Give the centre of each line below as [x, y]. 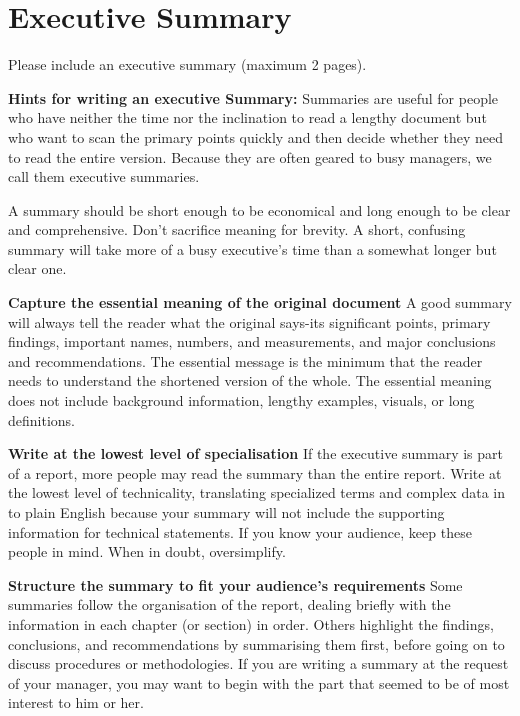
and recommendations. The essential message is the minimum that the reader [245, 360]
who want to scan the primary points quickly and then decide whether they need [255, 136]
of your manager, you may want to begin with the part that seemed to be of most [259, 682]
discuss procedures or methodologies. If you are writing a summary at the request [258, 663]
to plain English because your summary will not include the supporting [226, 512]
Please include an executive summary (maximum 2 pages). [187, 64]
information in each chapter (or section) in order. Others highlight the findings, [251, 623]
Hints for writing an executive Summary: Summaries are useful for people [253, 97]
